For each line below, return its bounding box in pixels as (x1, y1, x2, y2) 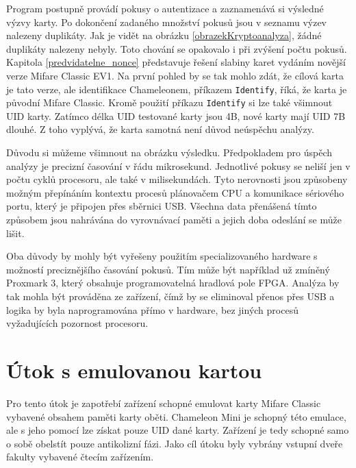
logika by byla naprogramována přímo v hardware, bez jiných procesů (6, 302, 298, 317)
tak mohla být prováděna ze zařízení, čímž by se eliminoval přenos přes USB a (6, 289, 335, 303)
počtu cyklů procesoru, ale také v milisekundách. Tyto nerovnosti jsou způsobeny (6, 172, 348, 186)
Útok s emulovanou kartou (6, 356, 262, 384)
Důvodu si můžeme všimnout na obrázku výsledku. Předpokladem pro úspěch (6, 145, 333, 160)
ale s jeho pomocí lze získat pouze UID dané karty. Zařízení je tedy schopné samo (6, 423, 349, 437)
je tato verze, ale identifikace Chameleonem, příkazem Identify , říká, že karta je (6, 82, 347, 96)
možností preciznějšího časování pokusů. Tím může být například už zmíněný (6, 262, 330, 276)
